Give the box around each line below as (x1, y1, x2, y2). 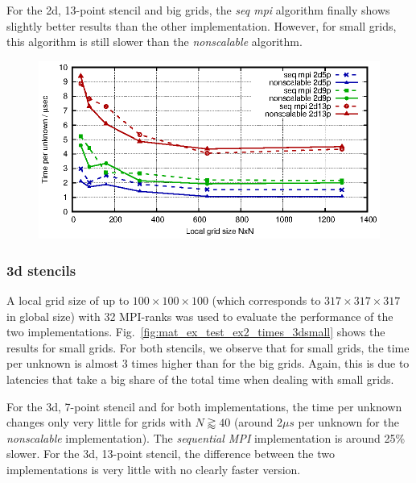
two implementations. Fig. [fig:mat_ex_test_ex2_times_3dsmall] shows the (6, 323, 385, 340)
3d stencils (6, 260, 76, 280)
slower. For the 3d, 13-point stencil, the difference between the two (6, 445, 335, 462)
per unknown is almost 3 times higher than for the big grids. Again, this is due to (6, 355, 410, 372)
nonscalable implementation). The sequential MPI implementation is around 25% (6, 429, 406, 446)
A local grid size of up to (6, 292, 130, 309)
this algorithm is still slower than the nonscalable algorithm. (6, 33, 303, 50)
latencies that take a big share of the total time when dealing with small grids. (6, 371, 394, 388)
